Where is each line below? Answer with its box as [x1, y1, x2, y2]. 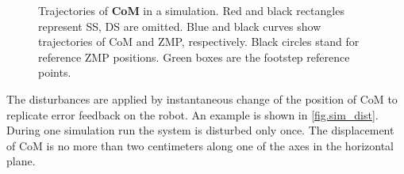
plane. [6, 153, 36, 169]
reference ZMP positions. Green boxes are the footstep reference [38, 48, 350, 65]
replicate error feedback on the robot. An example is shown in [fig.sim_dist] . [6, 106, 379, 123]
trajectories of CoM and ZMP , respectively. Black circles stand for [38, 33, 360, 50]
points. [38, 64, 71, 81]
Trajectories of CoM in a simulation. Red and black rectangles [38, 2, 344, 18]
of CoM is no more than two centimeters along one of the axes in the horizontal [6, 137, 394, 153]
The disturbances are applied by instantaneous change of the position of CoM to [6, 90, 398, 107]
